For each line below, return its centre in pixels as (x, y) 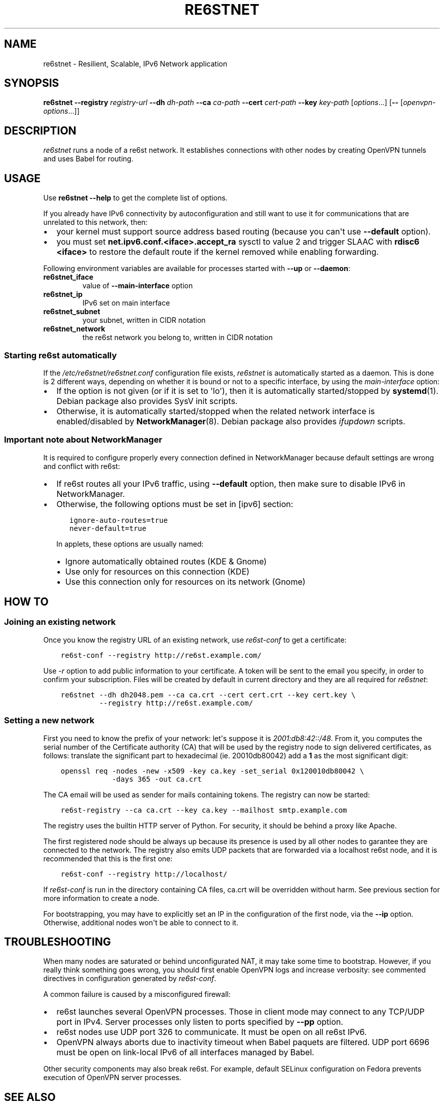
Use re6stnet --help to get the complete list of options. (135, 198)
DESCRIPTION (40, 130)
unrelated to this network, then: (96, 222)
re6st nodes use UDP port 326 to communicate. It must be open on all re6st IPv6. (212, 1032)
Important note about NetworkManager (83, 440)
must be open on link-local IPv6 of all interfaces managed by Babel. (185, 1052)
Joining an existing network (60, 622)
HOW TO (26, 602)
